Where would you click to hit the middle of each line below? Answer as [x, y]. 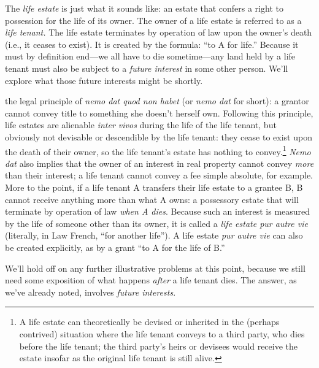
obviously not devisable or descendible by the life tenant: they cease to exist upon [159, 136]
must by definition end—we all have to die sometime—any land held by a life [150, 56]
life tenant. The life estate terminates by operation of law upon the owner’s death [159, 32]
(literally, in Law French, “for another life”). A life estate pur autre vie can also [154, 235]
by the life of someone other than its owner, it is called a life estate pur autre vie [156, 223]
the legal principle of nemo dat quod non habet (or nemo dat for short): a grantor [157, 101]
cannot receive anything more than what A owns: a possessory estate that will [152, 199]
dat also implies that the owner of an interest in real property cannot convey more [159, 163]
